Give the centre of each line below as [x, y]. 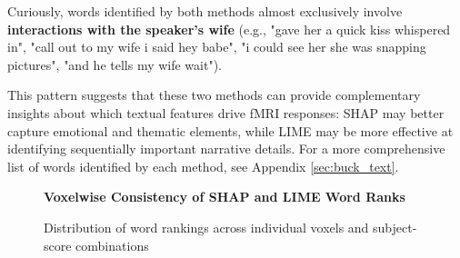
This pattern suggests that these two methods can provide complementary [214, 95]
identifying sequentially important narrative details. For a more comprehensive [226, 149]
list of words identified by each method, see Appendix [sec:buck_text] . [203, 166]
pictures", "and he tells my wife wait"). [115, 64]
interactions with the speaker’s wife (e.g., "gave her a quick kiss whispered [229, 29]
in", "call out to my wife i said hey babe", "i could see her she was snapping [217, 47]
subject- [395, 227]
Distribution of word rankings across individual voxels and [206, 227]
